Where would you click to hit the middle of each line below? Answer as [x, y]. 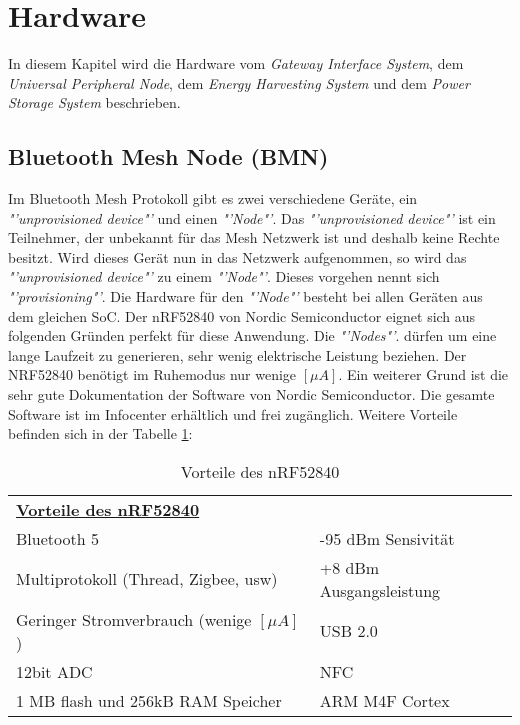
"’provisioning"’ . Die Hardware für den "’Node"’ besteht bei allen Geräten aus [245, 296]
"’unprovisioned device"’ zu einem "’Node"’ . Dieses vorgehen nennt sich [224, 276]
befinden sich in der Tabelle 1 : [100, 433]
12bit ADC [54, 671]
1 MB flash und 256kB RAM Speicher [149, 700]
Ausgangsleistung [380, 590]
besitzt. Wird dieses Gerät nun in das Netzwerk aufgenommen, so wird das [237, 256]
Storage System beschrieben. [94, 102]
